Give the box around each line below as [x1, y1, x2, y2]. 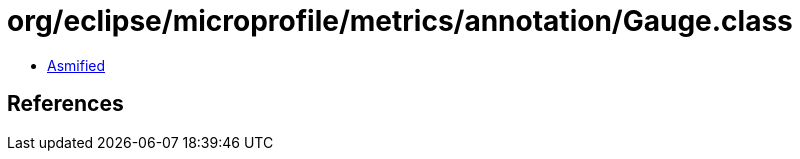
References [7, 91, 124, 117]
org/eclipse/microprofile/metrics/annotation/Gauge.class [7, 4, 793, 38]
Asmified [47, 56, 106, 74]
